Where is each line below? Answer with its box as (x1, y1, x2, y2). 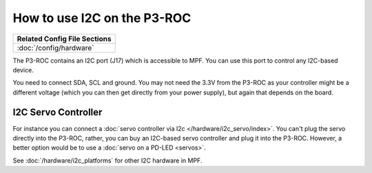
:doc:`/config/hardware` (17, 43, 94, 52)
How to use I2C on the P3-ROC (12, 10, 192, 26)
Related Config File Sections (17, 34, 112, 43)
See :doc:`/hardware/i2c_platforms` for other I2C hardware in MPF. (12, 156, 203, 165)
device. (12, 65, 34, 74)
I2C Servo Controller (12, 106, 103, 118)
